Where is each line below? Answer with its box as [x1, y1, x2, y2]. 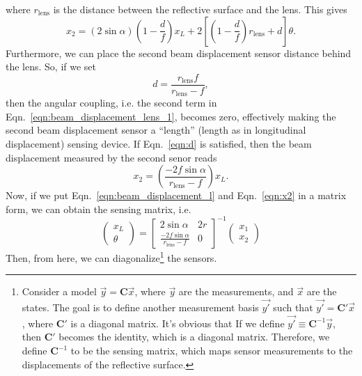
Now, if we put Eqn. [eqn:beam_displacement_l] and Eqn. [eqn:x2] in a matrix [6, 188, 347, 203]
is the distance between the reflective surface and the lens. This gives [53, 2, 347, 16]
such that [273, 300, 313, 315]
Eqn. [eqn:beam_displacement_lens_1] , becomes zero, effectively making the [6, 109, 336, 123]
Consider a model [22, 284, 97, 299]
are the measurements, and [178, 284, 294, 299]
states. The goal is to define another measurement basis [22, 300, 259, 315]
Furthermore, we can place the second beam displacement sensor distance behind [6, 45, 352, 60]
